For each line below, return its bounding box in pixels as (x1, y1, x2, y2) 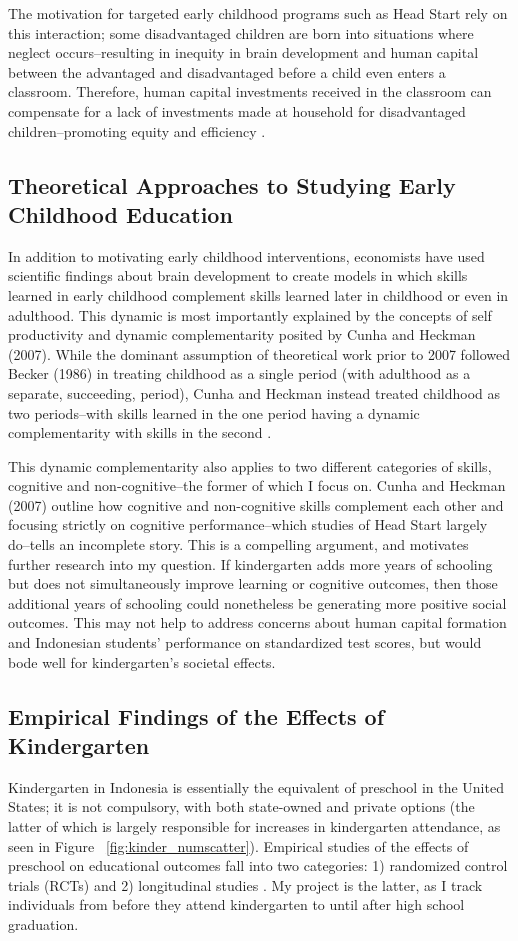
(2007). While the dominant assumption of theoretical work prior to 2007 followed (8, 343, 510, 364)
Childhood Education (8, 198, 233, 229)
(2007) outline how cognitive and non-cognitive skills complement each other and (8, 494, 504, 515)
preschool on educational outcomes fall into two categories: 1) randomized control (8, 855, 508, 876)
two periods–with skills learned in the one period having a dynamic (8, 402, 420, 423)
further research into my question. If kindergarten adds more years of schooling (8, 553, 493, 574)
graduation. (8, 913, 79, 934)
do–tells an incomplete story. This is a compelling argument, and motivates (8, 534, 469, 555)
